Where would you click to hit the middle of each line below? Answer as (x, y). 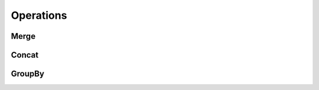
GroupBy (27, 74)
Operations (39, 15)
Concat (25, 55)
